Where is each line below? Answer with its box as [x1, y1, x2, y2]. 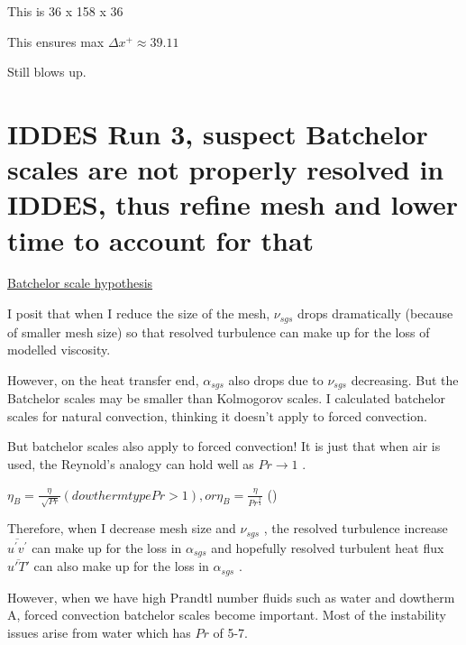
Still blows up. [7, 62, 87, 81]
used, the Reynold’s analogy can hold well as [7, 454, 254, 473]
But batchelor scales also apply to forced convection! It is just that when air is [7, 437, 441, 456]
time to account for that [7, 221, 315, 258]
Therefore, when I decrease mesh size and [7, 519, 236, 538]
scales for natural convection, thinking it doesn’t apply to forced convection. [7, 406, 427, 425]
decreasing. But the [351, 370, 459, 389]
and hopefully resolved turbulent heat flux [211, 538, 444, 557]
